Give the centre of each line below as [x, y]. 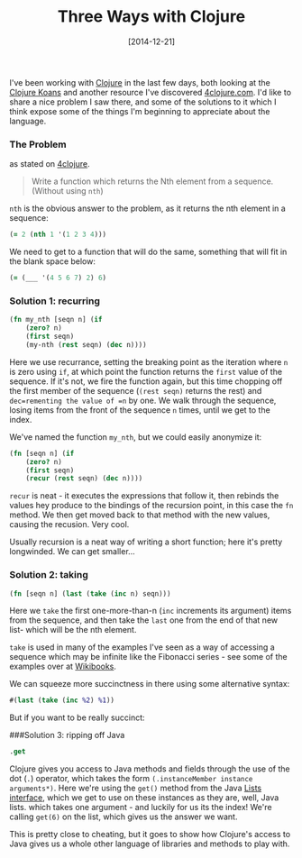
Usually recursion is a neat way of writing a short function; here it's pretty [146, 542]
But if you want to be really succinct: [78, 717]
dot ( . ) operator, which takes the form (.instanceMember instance [131, 779]
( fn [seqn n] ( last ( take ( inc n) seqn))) [90, 593]
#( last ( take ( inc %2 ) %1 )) [62, 700]
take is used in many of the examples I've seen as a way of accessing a [142, 647]
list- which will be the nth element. [73, 630]
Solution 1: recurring [55, 301]
